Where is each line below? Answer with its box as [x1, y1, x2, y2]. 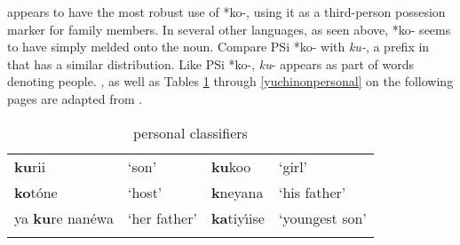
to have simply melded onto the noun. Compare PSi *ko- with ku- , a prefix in [7, 37, 430, 56]
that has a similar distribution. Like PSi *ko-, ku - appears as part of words [7, 54, 414, 73]
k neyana [210, 181, 264, 202]
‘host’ [127, 181, 163, 202]
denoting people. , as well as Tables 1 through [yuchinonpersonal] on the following [7, 72, 454, 91]
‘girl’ [278, 155, 308, 177]
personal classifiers [132, 122, 248, 143]
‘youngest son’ [278, 207, 367, 228]
